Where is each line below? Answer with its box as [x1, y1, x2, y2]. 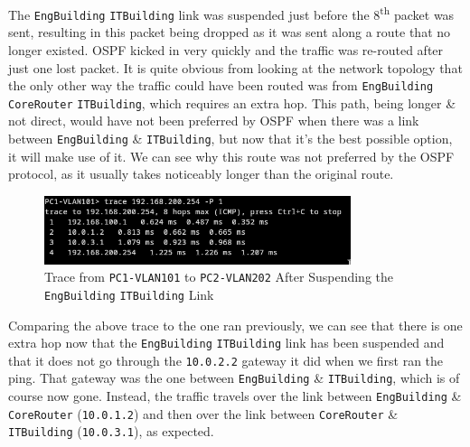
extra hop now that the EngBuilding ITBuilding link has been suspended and [8, 333, 445, 352]
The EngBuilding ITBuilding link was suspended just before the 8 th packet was [8, 3, 455, 23]
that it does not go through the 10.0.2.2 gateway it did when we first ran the [8, 350, 444, 369]
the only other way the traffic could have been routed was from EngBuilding [8, 76, 434, 95]
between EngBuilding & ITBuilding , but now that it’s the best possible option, [8, 129, 453, 147]
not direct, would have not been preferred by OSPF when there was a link [8, 111, 419, 130]
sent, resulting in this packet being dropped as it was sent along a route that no [8, 23, 451, 42]
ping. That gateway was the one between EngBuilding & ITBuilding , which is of [8, 368, 460, 387]
